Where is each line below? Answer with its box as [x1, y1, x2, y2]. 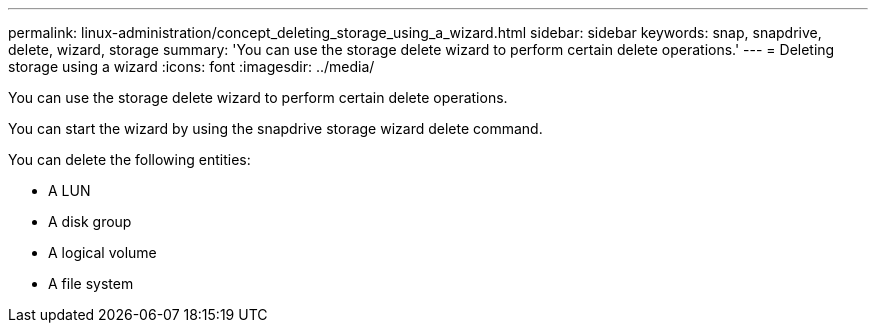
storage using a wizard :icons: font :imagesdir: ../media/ [8, 58, 375, 75]
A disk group [48, 213, 132, 230]
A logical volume [48, 244, 157, 261]
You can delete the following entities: [8, 151, 251, 168]
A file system [48, 275, 134, 292]
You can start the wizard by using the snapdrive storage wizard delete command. [8, 120, 543, 137]
